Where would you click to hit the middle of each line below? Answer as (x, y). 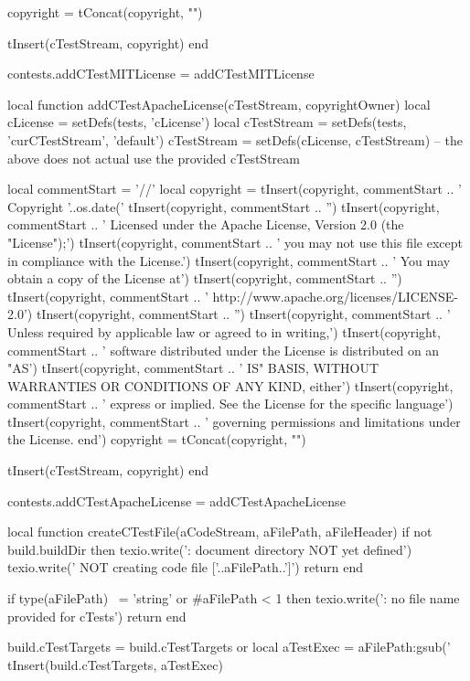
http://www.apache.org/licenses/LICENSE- (335, 296)
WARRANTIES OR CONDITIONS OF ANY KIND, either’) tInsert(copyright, (230, 385)
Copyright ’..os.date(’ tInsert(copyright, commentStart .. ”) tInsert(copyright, (224, 206)
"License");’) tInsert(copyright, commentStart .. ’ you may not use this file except (235, 242)
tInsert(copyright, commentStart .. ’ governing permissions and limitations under (234, 421)
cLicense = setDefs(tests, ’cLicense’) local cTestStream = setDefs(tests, (207, 122)
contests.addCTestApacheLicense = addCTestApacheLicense (176, 500)
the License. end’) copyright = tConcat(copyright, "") (157, 439)
